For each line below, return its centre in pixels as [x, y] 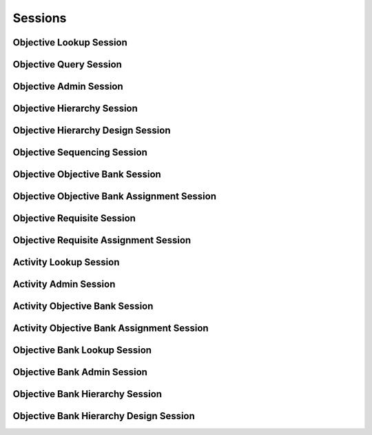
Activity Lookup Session [66, 262]
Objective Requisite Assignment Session [102, 240]
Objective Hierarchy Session [75, 109]
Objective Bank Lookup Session [82, 351]
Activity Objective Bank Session [83, 306]
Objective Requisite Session [74, 218]
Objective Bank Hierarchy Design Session [104, 416]
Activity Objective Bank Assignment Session [111, 328]
